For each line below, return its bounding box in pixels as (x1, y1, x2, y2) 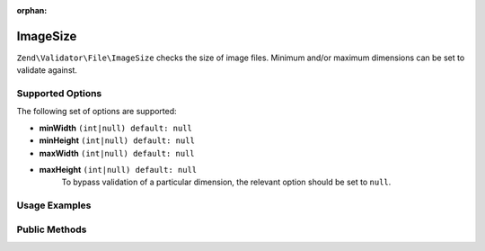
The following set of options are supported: (16, 106, 177, 117)
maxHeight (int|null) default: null (39, 165, 198, 175)
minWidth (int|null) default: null (39, 122, 193, 133)
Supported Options (16, 87, 102, 100)
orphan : (16, 5, 48, 15)
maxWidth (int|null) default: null (39, 148, 195, 158)
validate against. (16, 65, 78, 76)
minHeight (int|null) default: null (39, 135, 195, 146)
